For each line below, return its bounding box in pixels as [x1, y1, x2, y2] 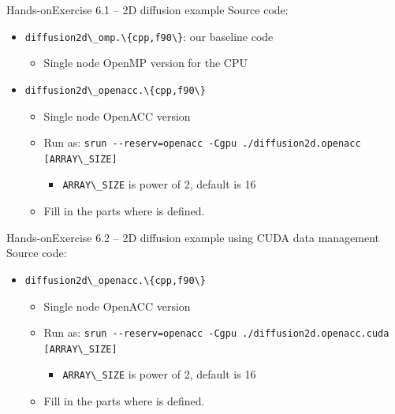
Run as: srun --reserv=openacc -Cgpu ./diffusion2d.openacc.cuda [43, 324, 389, 341]
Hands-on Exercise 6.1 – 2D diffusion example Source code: [6, 2, 289, 17]
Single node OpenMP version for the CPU [43, 54, 248, 71]
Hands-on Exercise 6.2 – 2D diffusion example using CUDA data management [6, 229, 380, 245]
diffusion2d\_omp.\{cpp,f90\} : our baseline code [24, 28, 274, 44]
